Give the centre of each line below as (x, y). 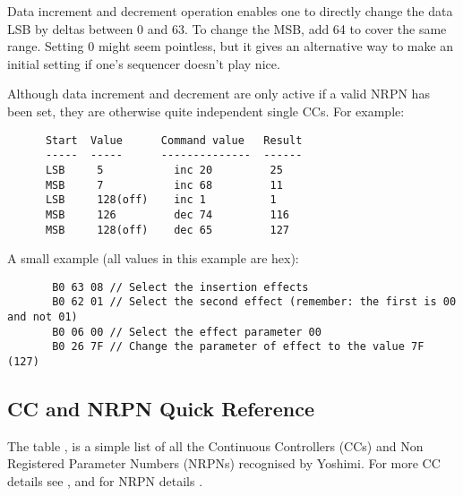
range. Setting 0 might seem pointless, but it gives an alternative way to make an (231, 46)
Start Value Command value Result (174, 140)
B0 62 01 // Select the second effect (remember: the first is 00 (254, 302)
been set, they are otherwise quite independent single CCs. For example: (206, 111)
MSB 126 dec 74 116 (167, 214)
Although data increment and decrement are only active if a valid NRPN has (219, 94)
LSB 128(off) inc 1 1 (161, 200)
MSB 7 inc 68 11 (164, 185)
